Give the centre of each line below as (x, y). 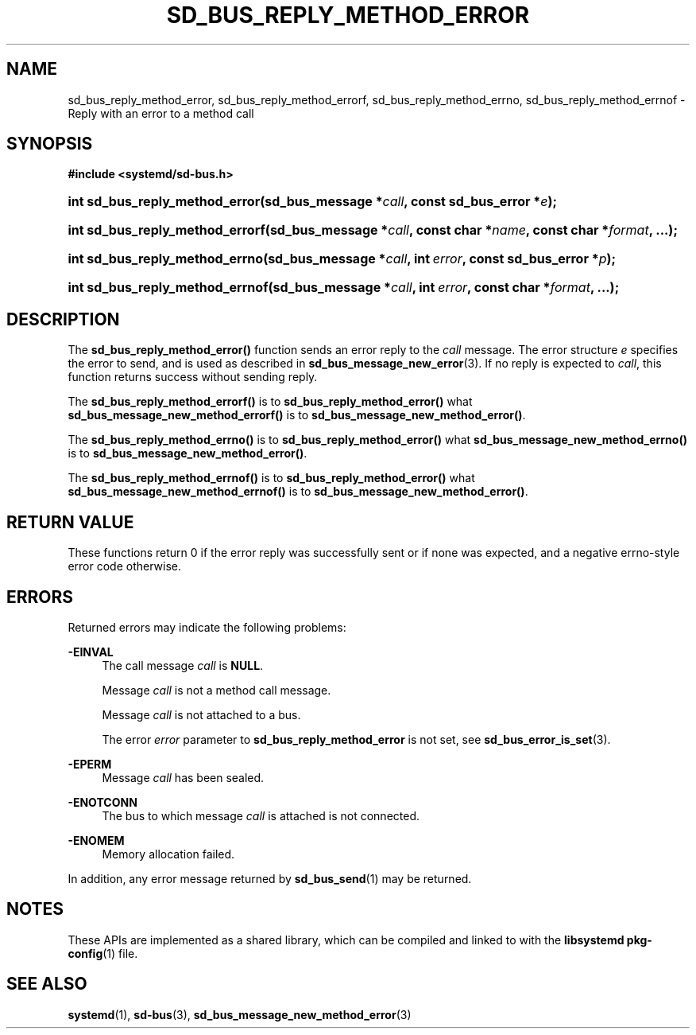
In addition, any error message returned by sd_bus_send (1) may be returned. (270, 878)
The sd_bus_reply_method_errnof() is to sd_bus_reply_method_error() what (271, 478)
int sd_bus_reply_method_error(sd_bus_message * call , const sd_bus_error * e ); (312, 202)
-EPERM (90, 764)
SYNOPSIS (50, 144)
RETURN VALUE (70, 522)
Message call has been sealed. (183, 777)
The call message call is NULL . (183, 665)
